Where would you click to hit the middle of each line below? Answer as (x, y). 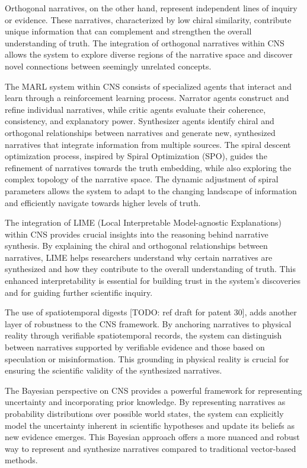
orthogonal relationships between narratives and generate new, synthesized (140, 132)
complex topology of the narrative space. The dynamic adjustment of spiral (142, 179)
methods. (21, 460)
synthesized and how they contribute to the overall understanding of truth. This (150, 269)
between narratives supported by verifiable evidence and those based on (135, 347)
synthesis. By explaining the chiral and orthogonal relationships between (136, 246)
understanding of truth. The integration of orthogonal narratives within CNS (145, 42)
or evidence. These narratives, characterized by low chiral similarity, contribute (148, 19)
